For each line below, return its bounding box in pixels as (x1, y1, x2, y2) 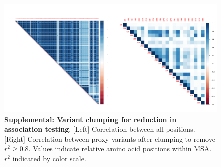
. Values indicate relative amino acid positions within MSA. (28, 143, 212, 154)
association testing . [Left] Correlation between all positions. (4, 124, 195, 134)
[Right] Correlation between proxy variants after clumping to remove (4, 133, 215, 144)
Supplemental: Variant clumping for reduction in (4, 114, 177, 124)
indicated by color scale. (12, 153, 86, 163)
